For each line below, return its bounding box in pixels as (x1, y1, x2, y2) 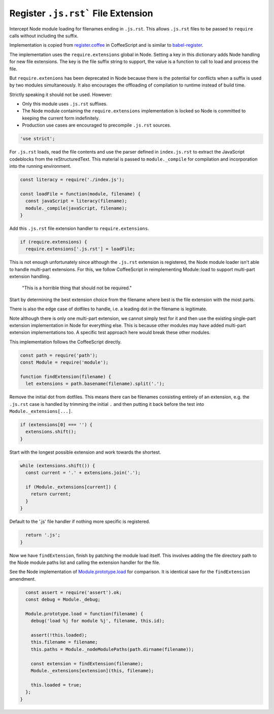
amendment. (9, 576, 36, 582)
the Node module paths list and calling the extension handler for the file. (9, 559, 160, 566)
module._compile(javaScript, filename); (25, 205, 127, 211)
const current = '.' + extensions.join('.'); (25, 470, 141, 475)
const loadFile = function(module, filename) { (20, 191, 141, 197)
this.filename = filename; (30, 639, 98, 645)
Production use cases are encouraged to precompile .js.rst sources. (22, 122, 172, 128)
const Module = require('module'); (20, 360, 109, 366)
